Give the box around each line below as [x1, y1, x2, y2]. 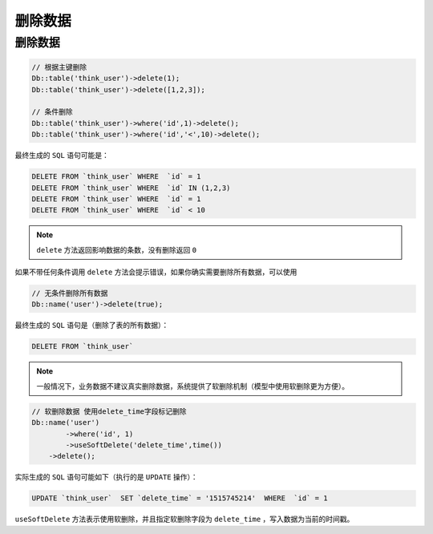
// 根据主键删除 [31, 63, 87, 71]
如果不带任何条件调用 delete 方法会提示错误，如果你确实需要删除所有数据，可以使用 [14, 267, 297, 277]
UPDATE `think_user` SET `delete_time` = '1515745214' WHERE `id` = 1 [31, 494, 328, 503]
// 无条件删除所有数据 [31, 289, 108, 298]
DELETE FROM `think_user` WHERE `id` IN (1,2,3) [31, 183, 231, 192]
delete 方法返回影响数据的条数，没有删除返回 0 [36, 245, 196, 254]
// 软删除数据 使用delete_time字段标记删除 [31, 407, 188, 416]
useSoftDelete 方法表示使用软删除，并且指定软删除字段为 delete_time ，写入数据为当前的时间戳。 [14, 514, 354, 524]
